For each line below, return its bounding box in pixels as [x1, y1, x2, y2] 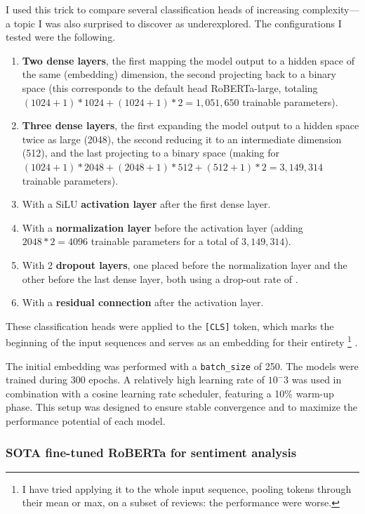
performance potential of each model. [6, 414, 166, 428]
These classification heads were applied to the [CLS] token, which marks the [6, 318, 334, 333]
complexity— [302, 2, 359, 16]
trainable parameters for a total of [91, 234, 239, 249]
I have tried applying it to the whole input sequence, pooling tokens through [22, 481, 352, 496]
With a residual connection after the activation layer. [22, 295, 264, 310]
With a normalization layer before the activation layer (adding [22, 220, 303, 235]
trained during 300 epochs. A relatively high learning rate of [6, 372, 265, 387]
